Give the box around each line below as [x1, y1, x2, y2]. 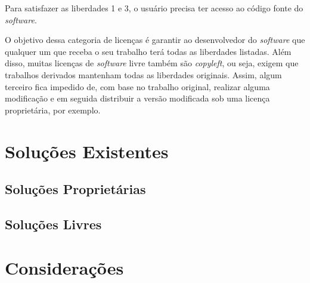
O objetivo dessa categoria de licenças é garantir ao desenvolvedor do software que [5, 33, 305, 46]
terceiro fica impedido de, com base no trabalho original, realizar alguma [5, 80, 270, 93]
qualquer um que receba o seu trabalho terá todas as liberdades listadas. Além [5, 45, 292, 57]
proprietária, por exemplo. [5, 103, 101, 116]
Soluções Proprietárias [5, 180, 146, 198]
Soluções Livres [5, 214, 102, 233]
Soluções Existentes [5, 139, 169, 163]
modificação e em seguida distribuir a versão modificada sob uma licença [5, 92, 270, 104]
